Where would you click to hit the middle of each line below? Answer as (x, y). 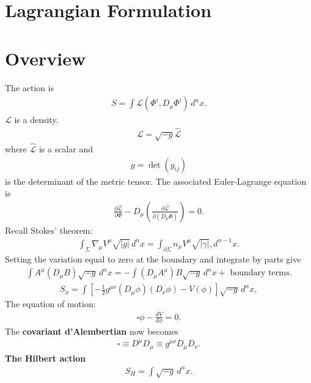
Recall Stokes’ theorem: (49, 230)
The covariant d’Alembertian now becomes (92, 331)
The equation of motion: (50, 304)
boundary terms (260, 273)
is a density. (36, 120)
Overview (46, 58)
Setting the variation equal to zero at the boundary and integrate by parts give (153, 258)
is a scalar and (66, 148)
